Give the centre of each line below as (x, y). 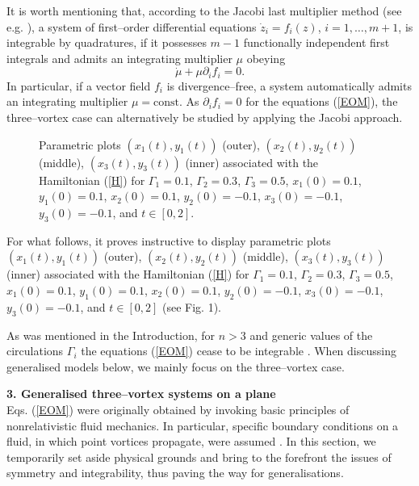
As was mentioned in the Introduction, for (111, 335)
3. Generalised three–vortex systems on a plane (141, 394)
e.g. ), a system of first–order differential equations (132, 26)
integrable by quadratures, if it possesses (107, 42)
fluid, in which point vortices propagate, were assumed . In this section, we (191, 441)
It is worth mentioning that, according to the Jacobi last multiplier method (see (204, 10)
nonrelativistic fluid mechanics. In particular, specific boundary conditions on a (203, 425)
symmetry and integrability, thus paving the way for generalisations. (175, 473)
